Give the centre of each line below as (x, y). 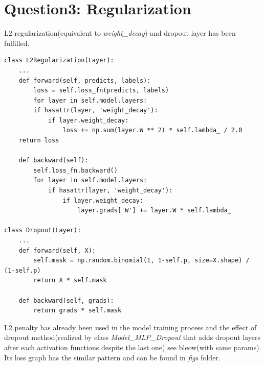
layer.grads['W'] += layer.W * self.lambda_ (154, 211)
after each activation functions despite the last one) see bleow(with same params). (133, 347)
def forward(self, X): (57, 250)
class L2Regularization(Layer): (59, 60)
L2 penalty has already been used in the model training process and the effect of (130, 327)
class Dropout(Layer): (43, 230)
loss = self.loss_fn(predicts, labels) (101, 91)
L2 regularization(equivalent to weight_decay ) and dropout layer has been (120, 33)
